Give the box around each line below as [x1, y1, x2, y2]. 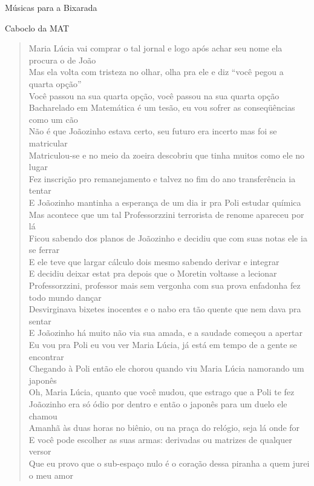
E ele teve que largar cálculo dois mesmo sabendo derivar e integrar [28, 255, 280, 268]
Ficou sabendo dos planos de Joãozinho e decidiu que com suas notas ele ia [28, 231, 307, 244]
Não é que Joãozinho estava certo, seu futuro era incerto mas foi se [28, 125, 277, 137]
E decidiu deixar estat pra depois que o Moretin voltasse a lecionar [28, 267, 277, 280]
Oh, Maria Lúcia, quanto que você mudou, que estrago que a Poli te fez [28, 386, 295, 398]
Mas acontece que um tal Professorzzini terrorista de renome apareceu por [28, 208, 304, 220]
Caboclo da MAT [5, 21, 70, 34]
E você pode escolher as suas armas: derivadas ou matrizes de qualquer [28, 433, 292, 445]
